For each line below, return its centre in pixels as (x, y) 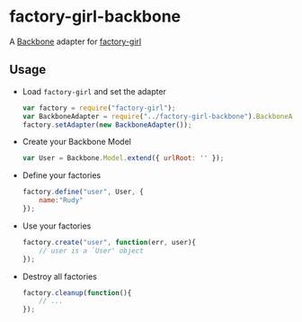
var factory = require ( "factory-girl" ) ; (99, 108)
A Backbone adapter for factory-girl (75, 41)
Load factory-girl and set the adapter (94, 91)
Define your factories (62, 175)
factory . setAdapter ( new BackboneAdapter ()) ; (107, 125)
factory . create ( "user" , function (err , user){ (109, 242)
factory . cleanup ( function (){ (77, 293)
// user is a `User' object (91, 250)
